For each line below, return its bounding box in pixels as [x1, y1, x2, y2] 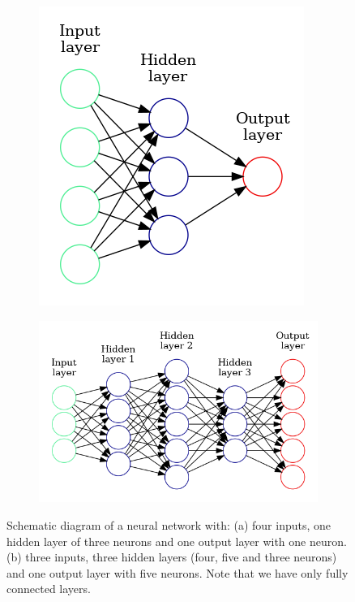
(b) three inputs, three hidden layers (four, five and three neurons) [6, 548, 337, 565]
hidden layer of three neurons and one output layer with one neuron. [6, 532, 347, 549]
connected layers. [6, 580, 91, 597]
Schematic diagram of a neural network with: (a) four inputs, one [6, 517, 331, 533]
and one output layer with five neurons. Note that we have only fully [6, 564, 349, 581]
